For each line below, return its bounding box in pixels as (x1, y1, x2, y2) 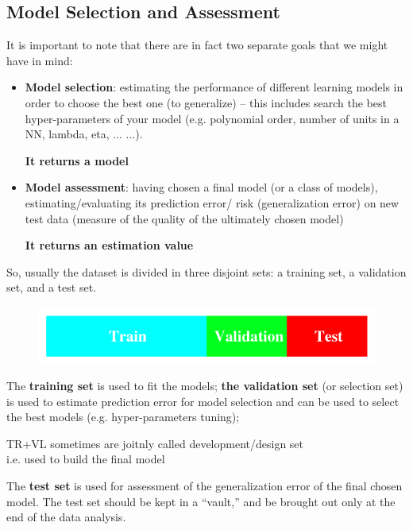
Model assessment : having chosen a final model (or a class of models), (25, 179, 378, 195)
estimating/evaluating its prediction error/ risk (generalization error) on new (25, 194, 399, 211)
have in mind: (6, 52, 73, 68)
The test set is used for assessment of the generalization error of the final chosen (6, 478, 403, 494)
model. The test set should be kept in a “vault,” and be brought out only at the (6, 493, 396, 509)
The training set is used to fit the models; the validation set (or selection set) (6, 377, 403, 394)
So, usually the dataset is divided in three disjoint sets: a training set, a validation (6, 263, 407, 280)
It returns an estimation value (25, 237, 194, 253)
